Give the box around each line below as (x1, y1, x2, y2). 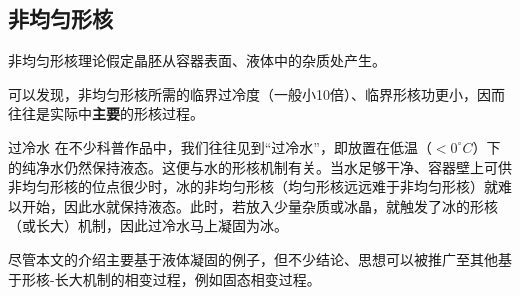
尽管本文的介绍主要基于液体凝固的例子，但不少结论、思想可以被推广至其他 (8, 248, 498, 269)
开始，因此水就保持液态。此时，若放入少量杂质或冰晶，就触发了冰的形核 (21, 195, 498, 216)
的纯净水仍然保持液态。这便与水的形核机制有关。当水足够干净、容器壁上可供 (8, 156, 512, 177)
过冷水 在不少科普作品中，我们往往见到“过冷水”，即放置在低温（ (8, 136, 432, 157)
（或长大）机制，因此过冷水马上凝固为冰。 (8, 215, 288, 236)
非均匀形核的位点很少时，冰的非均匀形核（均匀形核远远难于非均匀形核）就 (8, 176, 498, 197)
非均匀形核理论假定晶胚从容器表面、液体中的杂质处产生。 (8, 50, 386, 71)
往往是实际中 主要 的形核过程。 (8, 103, 204, 124)
